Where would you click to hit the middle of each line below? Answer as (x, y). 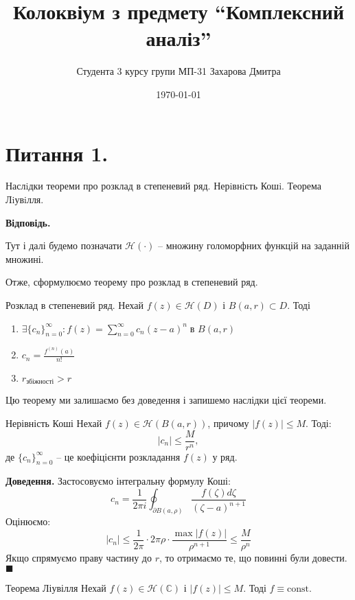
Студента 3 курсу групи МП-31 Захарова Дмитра (179, 71)
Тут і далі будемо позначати (64, 245)
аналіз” (179, 38)
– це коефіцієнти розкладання (118, 456)
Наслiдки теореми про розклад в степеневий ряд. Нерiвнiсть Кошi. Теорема (164, 186)
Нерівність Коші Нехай (54, 423)
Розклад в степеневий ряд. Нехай (75, 305)
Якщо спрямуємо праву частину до (79, 557)
